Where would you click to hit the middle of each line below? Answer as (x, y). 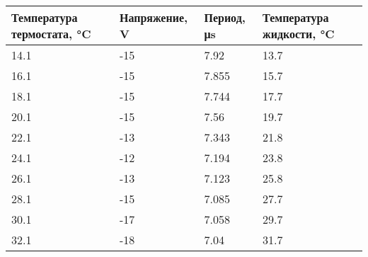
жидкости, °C (299, 34)
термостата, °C (51, 34)
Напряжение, (154, 17)
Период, (225, 17)
